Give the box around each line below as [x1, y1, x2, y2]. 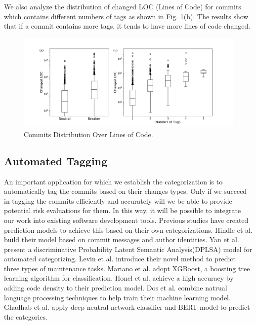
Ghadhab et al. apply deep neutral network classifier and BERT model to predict [4, 302, 250, 312]
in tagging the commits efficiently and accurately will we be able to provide [4, 195, 232, 206]
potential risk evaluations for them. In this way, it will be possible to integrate [4, 205, 241, 216]
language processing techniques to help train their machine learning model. [4, 292, 231, 302]
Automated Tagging [4, 153, 108, 168]
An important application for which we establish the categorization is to [4, 176, 223, 186]
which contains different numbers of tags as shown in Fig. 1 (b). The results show [4, 11, 249, 21]
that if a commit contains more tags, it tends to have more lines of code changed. [4, 21, 251, 31]
